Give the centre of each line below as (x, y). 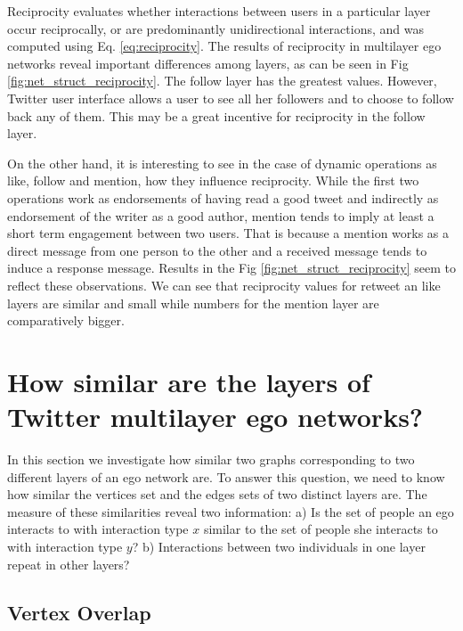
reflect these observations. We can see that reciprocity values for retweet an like (224, 285)
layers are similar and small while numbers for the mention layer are (193, 303)
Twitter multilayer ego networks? (215, 417)
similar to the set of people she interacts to (321, 529)
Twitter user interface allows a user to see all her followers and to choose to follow (231, 98)
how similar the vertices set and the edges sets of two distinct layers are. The (217, 494)
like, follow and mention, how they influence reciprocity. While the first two (213, 180)
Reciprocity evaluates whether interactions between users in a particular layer (219, 11)
